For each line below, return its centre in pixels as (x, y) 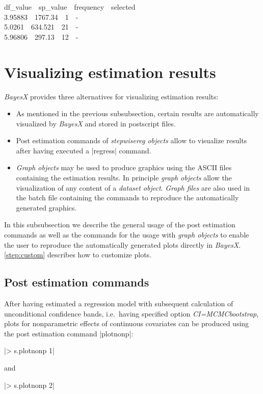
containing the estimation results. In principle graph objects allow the (124, 178)
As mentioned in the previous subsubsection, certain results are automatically (137, 113)
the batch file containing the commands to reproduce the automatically (127, 198)
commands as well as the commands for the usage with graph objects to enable (127, 235)
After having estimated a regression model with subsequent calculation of (119, 304)
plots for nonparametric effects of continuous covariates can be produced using (127, 323)
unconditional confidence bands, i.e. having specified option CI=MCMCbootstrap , (131, 313)
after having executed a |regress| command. (84, 150)
